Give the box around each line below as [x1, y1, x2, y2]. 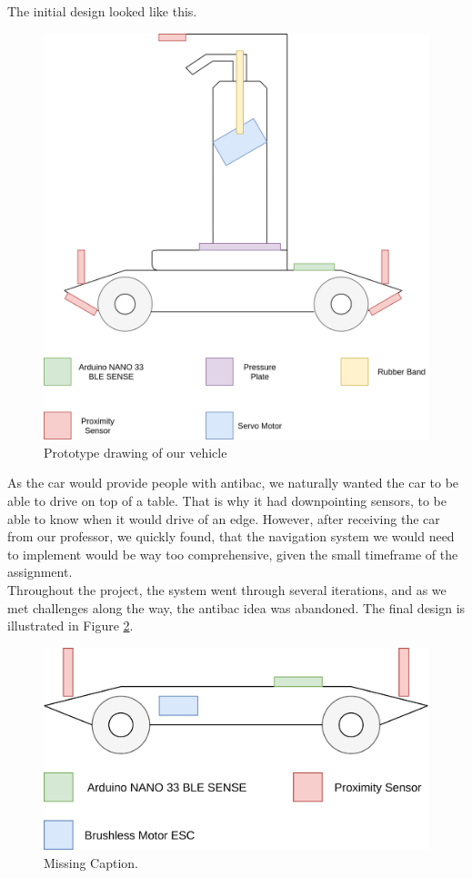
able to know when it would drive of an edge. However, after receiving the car [7, 509, 440, 528]
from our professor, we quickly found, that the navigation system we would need [7, 527, 455, 546]
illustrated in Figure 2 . [7, 616, 134, 635]
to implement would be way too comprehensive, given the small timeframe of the [7, 544, 458, 563]
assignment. [7, 562, 73, 581]
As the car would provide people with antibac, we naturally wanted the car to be [7, 473, 459, 492]
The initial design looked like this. [7, 2, 197, 20]
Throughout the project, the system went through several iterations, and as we [7, 580, 447, 600]
